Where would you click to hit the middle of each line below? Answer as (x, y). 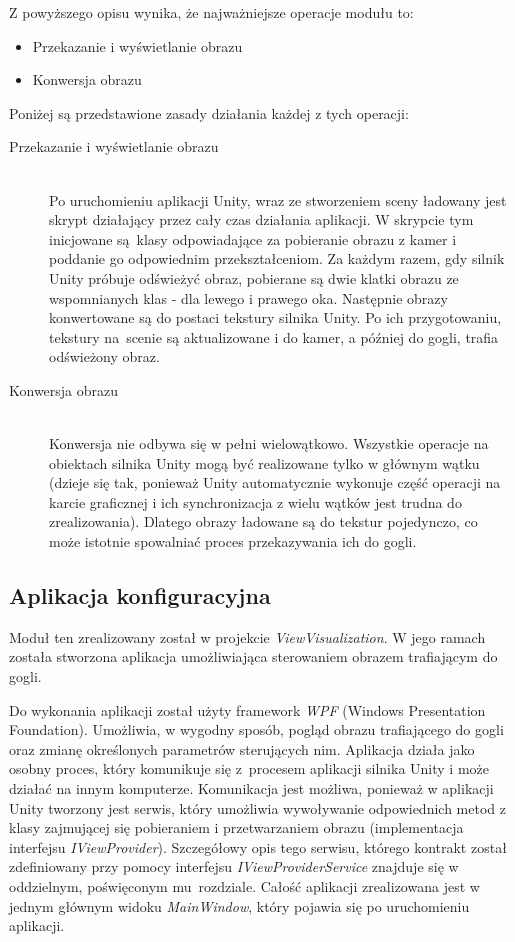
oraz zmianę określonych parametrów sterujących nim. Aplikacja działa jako (242, 748)
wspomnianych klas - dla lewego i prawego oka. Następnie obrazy (248, 297)
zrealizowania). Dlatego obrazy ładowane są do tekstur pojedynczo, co (263, 521)
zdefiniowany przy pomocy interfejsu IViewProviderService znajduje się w (234, 866)
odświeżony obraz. (104, 356)
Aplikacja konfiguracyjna (140, 595)
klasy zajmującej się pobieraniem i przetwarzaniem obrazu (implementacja (236, 827)
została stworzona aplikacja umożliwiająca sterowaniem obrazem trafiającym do (253, 656)
